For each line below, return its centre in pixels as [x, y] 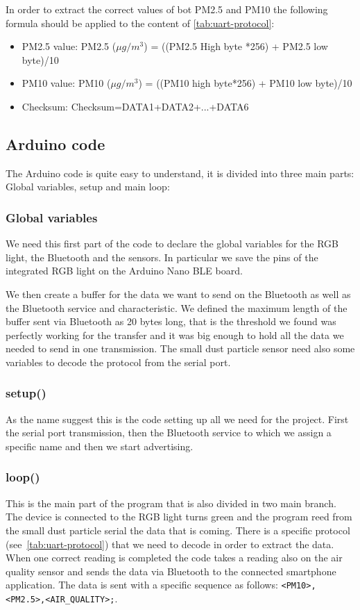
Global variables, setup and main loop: [88, 187]
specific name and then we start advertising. [100, 446]
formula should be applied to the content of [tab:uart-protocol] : [140, 23]
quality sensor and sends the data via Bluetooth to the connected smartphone [171, 571]
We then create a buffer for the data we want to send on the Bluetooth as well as [178, 294]
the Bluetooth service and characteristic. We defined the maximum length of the [177, 307]
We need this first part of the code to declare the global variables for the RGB [172, 244]
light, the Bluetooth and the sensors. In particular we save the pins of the [162, 257]
